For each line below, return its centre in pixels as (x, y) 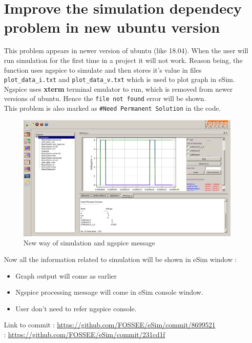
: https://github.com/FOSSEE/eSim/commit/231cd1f (85, 334)
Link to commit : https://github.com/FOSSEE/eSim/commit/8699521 (110, 325)
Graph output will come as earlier (66, 275)
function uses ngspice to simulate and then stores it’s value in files (103, 70)
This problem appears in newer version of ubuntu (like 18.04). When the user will (126, 50)
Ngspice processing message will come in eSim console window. (109, 292)
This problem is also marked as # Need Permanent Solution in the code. (113, 108)
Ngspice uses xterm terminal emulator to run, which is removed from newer (118, 89)
